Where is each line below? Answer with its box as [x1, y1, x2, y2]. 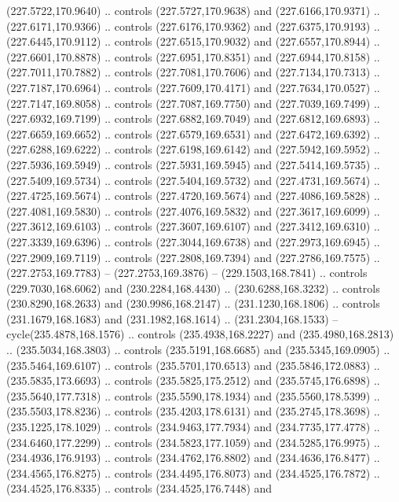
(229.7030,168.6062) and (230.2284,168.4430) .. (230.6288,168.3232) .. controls [6, 279, 380, 296]
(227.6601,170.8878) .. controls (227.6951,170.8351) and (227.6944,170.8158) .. [6, 48, 380, 65]
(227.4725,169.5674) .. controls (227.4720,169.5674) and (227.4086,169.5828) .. [6, 187, 380, 204]
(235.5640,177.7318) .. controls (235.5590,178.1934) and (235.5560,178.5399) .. [6, 387, 380, 404]
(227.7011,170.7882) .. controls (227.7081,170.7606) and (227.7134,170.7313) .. [6, 64, 380, 80]
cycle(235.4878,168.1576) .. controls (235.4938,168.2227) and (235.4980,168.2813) [6, 326, 394, 342]
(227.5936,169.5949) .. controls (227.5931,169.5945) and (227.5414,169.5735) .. [6, 156, 380, 172]
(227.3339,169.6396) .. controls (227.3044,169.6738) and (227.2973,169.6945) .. [6, 233, 380, 249]
